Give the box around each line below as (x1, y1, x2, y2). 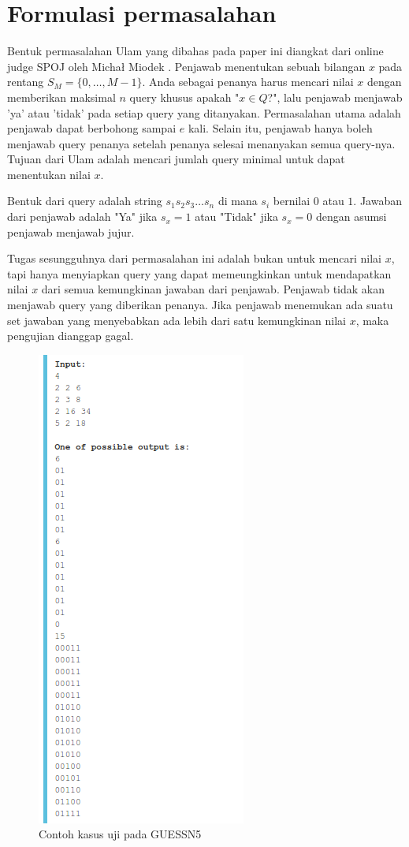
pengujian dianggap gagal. (7, 327, 134, 344)
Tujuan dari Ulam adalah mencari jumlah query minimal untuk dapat (7, 151, 345, 167)
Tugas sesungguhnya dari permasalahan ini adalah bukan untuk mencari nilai (7, 250, 381, 267)
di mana (218, 192, 258, 209)
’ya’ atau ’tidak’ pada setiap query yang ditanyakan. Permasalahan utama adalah (7, 104, 401, 121)
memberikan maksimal (7, 88, 116, 105)
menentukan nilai (7, 166, 91, 182)
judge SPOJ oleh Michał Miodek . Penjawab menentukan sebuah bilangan (7, 58, 366, 74)
